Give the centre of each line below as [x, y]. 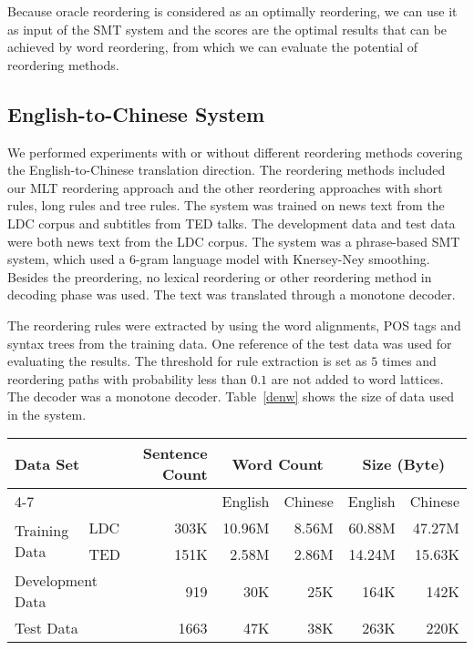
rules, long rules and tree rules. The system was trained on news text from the [226, 205]
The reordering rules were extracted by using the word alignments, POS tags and [234, 325]
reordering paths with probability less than [127, 378]
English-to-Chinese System [136, 113]
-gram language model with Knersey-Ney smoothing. [283, 259]
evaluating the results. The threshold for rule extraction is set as [187, 361]
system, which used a [67, 259]
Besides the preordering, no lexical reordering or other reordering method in [220, 276]
